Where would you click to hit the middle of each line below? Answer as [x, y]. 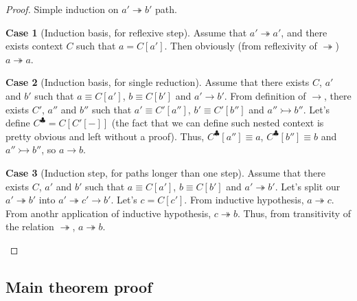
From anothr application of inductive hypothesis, [108, 213]
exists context [34, 46]
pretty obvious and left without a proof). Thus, [105, 136]
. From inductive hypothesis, [244, 200]
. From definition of [265, 95]
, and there [304, 32]
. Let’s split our [308, 186]
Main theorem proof [79, 286]
